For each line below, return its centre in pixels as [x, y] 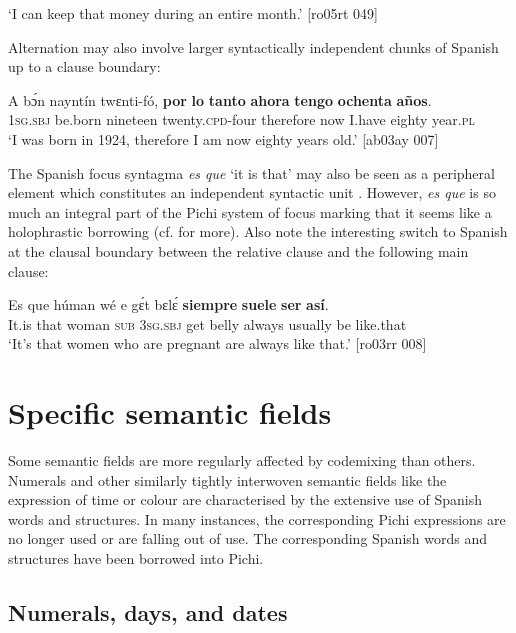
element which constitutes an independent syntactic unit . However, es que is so [252, 192]
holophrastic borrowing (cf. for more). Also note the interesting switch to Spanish [258, 231]
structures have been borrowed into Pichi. [136, 558]
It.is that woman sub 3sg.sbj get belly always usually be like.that [207, 323]
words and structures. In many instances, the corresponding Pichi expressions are [257, 518]
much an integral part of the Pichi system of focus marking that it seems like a [250, 211]
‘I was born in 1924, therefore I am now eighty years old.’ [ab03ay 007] [223, 138]
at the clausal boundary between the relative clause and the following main [238, 250]
